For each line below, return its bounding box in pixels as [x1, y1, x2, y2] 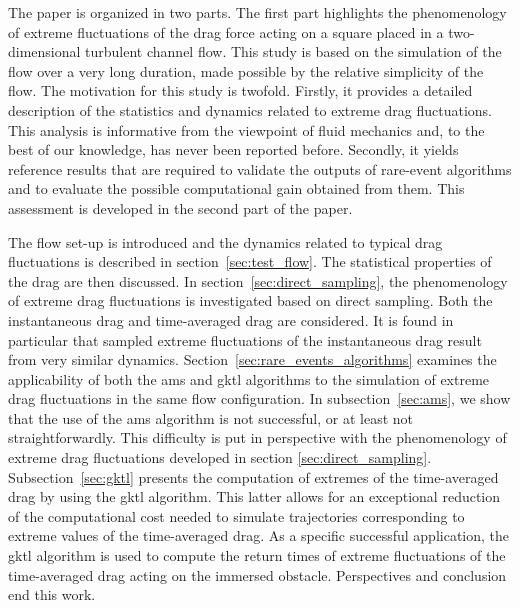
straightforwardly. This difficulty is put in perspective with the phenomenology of [8, 427, 507, 448]
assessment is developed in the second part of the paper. [8, 197, 353, 218]
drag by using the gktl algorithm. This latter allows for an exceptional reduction [8, 486, 501, 507]
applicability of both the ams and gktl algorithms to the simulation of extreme [8, 368, 490, 389]
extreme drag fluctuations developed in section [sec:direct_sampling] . [8, 447, 432, 468]
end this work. [8, 584, 96, 605]
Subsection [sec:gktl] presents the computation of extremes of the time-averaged [8, 466, 499, 487]
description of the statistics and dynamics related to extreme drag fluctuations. [8, 99, 493, 120]
